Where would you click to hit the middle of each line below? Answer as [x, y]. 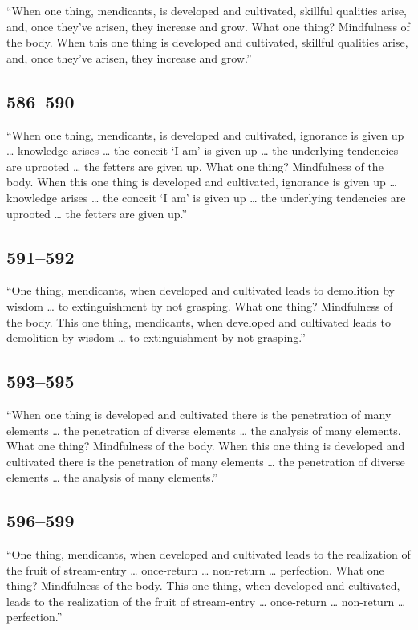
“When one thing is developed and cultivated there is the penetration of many [199, 414]
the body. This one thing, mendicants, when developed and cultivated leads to [199, 321]
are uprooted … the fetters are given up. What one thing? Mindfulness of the [195, 166]
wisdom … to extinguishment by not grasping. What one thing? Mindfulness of [200, 305]
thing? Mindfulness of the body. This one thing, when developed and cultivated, [203, 585]
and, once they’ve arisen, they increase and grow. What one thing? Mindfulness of [208, 26]
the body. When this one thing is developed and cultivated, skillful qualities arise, [207, 42]
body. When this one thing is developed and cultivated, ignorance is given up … [202, 182]
